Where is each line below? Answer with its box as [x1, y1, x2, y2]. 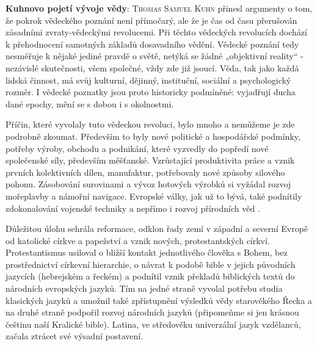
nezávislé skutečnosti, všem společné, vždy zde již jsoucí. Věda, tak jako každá [5, 61, 299, 74]
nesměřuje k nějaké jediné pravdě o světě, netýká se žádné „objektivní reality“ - [5, 49, 304, 62]
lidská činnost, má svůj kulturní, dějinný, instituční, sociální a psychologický [5, 73, 291, 86]
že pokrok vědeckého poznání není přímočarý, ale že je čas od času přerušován [5, 13, 297, 26]
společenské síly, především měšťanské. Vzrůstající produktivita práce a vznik [5, 154, 295, 167]
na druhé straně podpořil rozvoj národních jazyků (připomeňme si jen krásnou [5, 306, 299, 319]
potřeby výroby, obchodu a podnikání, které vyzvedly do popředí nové [5, 142, 269, 154]
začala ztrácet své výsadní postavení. [5, 330, 144, 342]
